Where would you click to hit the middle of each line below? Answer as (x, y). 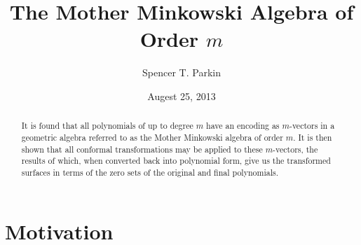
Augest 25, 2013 (182, 96)
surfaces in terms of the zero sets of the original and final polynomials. (150, 172)
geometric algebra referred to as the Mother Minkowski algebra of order (152, 137)
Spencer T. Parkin (182, 72)
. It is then (313, 137)
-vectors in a (312, 126)
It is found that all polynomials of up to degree (107, 126)
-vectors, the (295, 149)
